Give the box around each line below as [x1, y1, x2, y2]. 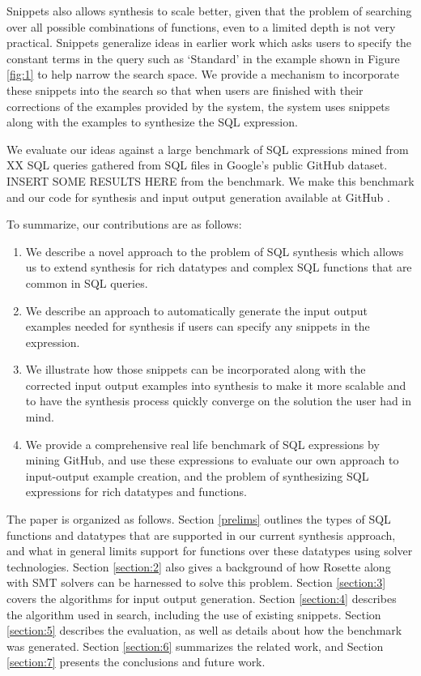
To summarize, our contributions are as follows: [6, 216, 242, 233]
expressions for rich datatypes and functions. [25, 483, 247, 500]
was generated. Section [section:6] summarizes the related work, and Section [6, 637, 384, 654]
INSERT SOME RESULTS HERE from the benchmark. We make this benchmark [6, 172, 415, 189]
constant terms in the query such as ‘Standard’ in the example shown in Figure [6, 49, 400, 66]
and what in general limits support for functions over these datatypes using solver [6, 542, 413, 559]
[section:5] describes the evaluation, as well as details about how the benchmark [6, 622, 402, 639]
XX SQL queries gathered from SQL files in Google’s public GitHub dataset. [6, 156, 388, 173]
